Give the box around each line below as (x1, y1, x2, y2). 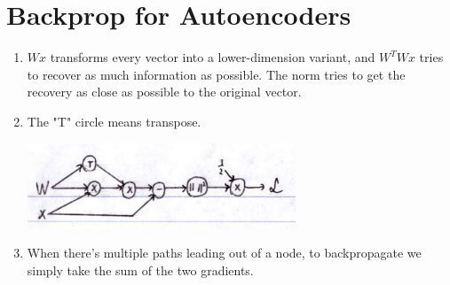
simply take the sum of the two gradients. (27, 260, 254, 279)
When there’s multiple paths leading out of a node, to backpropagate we (27, 243, 422, 262)
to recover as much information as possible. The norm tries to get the (27, 65, 406, 83)
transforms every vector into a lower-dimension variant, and (50, 48, 375, 66)
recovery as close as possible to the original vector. (27, 82, 302, 101)
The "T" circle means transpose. (27, 112, 201, 130)
